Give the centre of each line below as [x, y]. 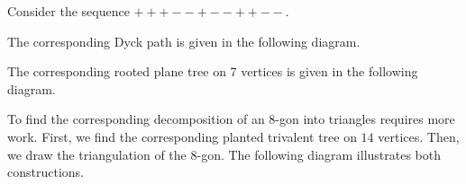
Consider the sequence [69, 11]
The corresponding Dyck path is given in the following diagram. [184, 41]
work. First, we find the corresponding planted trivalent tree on [182, 136]
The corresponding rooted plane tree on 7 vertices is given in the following [213, 71]
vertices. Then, [419, 136]
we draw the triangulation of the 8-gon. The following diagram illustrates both [224, 154]
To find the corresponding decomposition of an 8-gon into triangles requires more [231, 119]
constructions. [46, 172]
